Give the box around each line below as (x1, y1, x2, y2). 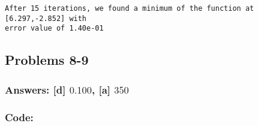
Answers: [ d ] (5, 82, 66, 97)
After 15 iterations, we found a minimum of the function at (5, 4, 254, 13)
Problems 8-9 (5, 50, 89, 69)
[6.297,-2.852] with (5, 14, 87, 23)
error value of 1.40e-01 (5, 24, 104, 33)
